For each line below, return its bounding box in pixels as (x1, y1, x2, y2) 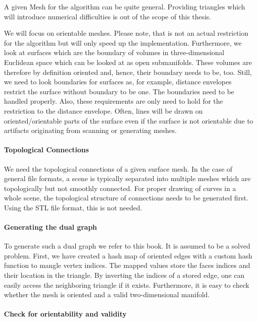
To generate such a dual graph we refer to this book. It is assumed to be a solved (4, 241, 251, 251)
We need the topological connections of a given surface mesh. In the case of (4, 163, 233, 174)
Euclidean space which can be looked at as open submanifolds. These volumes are (4, 57, 252, 67)
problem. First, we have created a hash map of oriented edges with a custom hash (4, 250, 253, 260)
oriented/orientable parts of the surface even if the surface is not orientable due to (4, 115, 254, 126)
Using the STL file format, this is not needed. (4, 202, 142, 212)
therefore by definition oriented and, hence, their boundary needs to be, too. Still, (4, 66, 252, 77)
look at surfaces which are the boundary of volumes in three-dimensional (4, 47, 224, 58)
